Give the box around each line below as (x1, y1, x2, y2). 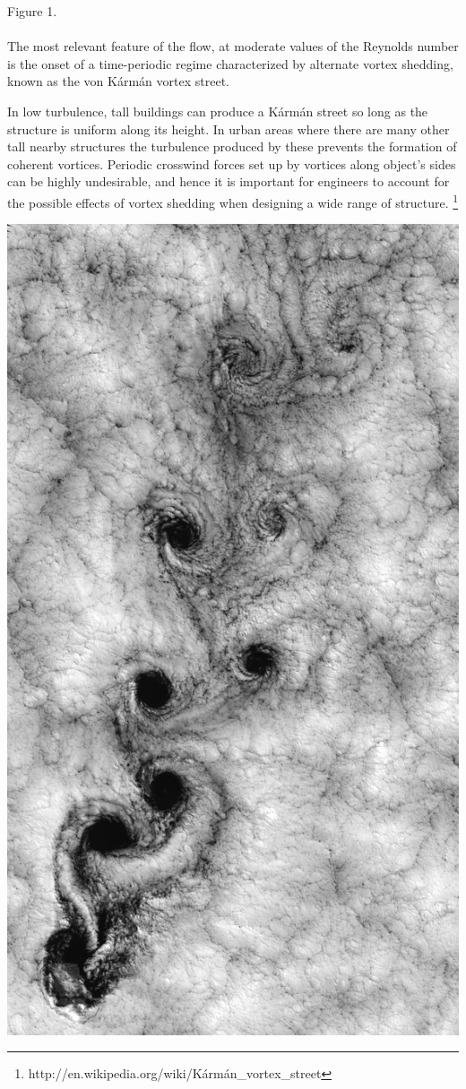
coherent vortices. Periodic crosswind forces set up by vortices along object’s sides (7, 154, 456, 173)
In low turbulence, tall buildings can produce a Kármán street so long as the (7, 101, 428, 120)
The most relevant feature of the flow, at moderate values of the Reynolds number (7, 37, 459, 56)
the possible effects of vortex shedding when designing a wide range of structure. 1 (7, 190, 459, 211)
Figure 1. (7, 2, 57, 20)
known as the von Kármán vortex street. (7, 72, 229, 90)
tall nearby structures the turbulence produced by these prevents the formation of (7, 137, 457, 156)
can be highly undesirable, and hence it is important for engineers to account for (7, 172, 450, 191)
